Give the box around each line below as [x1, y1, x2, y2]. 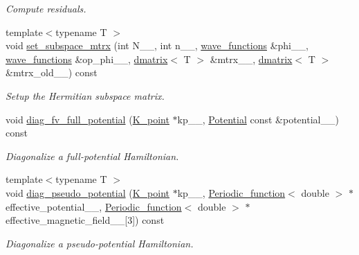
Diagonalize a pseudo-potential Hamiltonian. [6, 236, 194, 250]
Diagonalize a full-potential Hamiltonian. [6, 148, 179, 163]
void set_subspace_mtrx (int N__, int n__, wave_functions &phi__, [6, 38, 309, 53]
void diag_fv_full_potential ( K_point [6, 112, 169, 126]
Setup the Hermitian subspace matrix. [6, 88, 165, 103]
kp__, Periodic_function [177, 185, 286, 200]
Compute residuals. [6, 1, 86, 15]
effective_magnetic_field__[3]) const [6, 213, 165, 227]
